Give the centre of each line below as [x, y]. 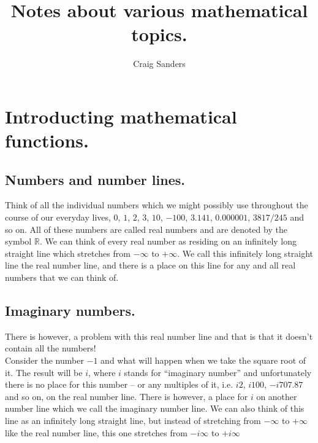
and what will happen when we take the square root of [203, 360]
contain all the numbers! [51, 348]
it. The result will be [44, 372]
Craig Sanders [159, 64]
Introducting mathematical [121, 116]
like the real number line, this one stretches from [96, 432]
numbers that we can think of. [62, 277]
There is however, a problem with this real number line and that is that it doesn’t [159, 336]
